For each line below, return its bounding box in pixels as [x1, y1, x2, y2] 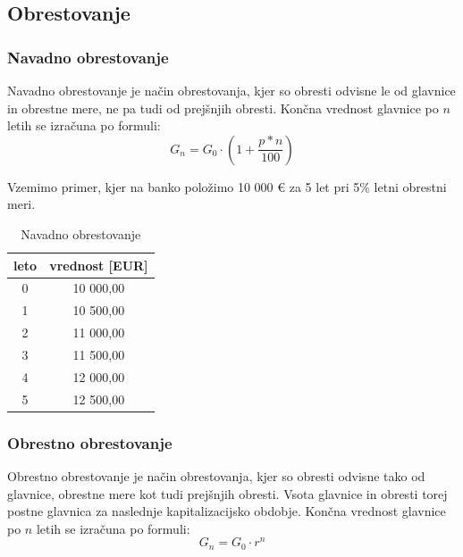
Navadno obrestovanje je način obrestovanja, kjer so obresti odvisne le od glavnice [7, 81, 456, 99]
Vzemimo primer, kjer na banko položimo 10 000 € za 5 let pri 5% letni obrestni [7, 177, 447, 195]
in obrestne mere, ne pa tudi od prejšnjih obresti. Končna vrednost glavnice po [7, 98, 439, 117]
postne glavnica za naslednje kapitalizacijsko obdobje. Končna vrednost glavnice [7, 502, 446, 520]
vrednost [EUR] [49, 255, 148, 274]
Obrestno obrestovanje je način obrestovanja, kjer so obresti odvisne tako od [7, 466, 425, 485]
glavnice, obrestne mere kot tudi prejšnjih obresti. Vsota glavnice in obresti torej [7, 484, 448, 503]
